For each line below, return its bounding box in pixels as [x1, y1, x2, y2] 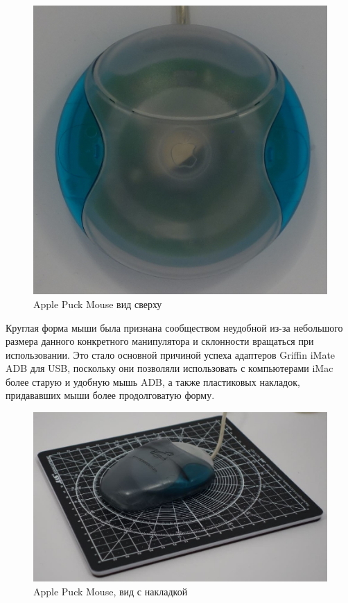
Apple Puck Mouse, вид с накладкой [33, 584, 188, 598]
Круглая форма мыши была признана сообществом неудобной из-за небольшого [6, 320, 343, 334]
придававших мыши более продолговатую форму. [6, 388, 215, 402]
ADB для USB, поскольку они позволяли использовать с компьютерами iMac [6, 361, 333, 375]
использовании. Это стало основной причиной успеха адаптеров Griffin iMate [6, 347, 336, 362]
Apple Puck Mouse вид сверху [33, 296, 162, 311]
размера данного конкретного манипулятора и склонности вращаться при [6, 334, 314, 348]
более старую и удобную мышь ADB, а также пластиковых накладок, [6, 374, 300, 389]
